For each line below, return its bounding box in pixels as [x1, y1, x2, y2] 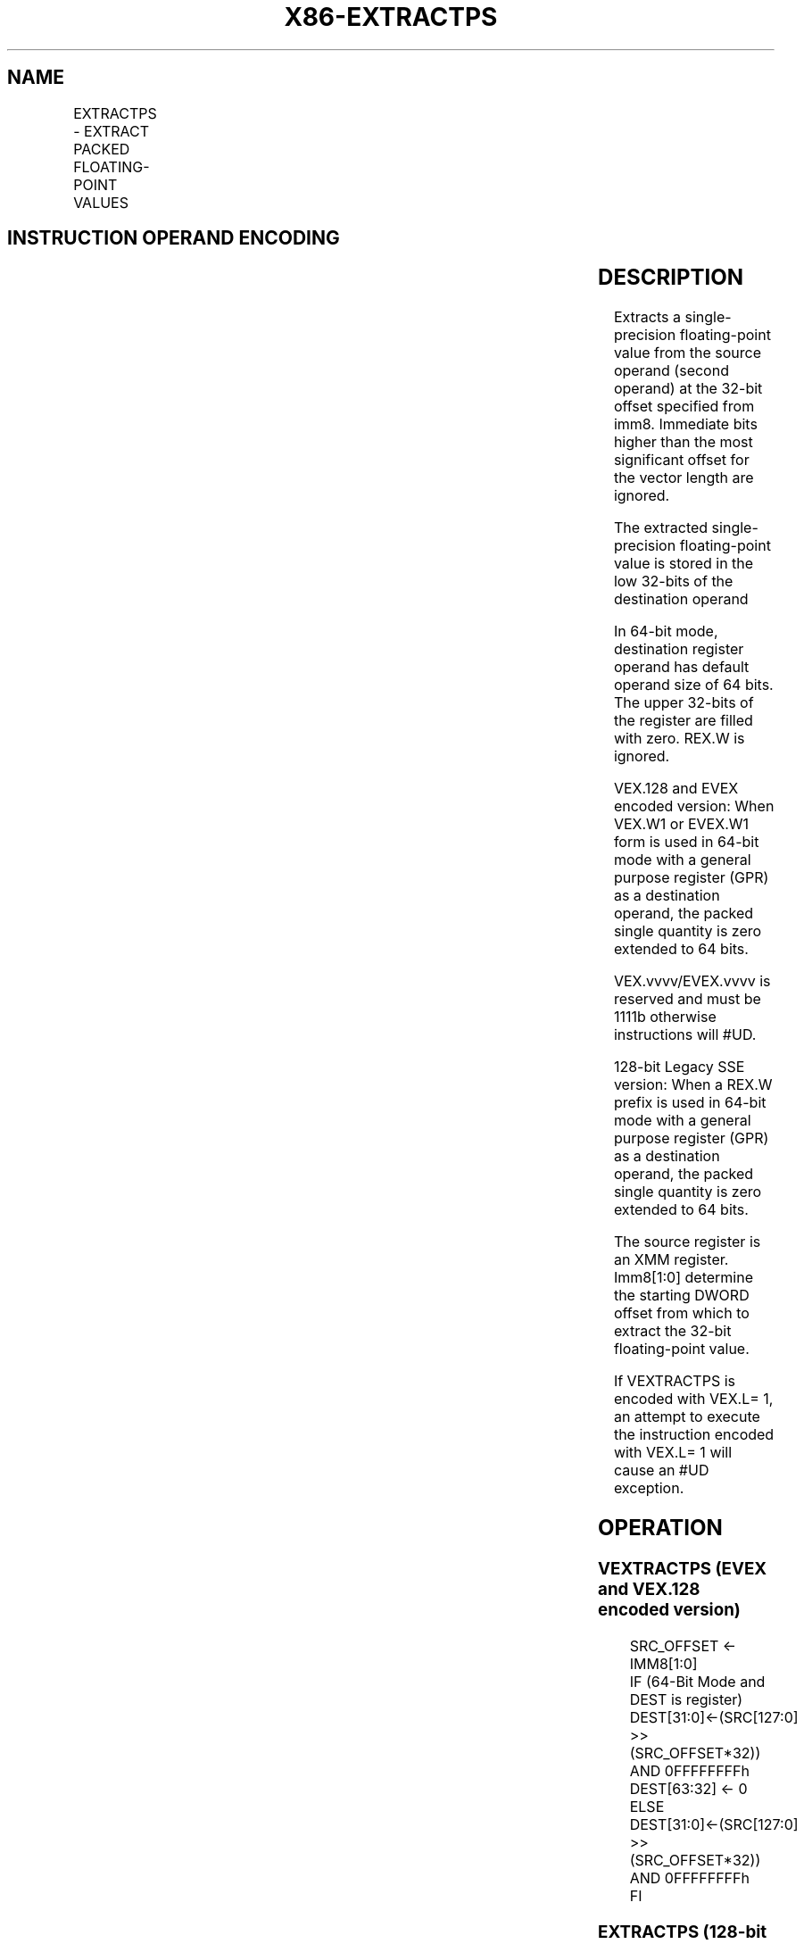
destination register [613, 640, 744, 659]
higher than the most [613, 433, 753, 452]
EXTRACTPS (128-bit [598, 1921, 767, 1942]
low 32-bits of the [613, 572, 734, 591]
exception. [613, 1479, 684, 1498]
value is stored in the [613, 554, 754, 573]
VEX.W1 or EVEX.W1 [613, 815, 750, 834]
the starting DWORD [613, 1286, 750, 1305]
